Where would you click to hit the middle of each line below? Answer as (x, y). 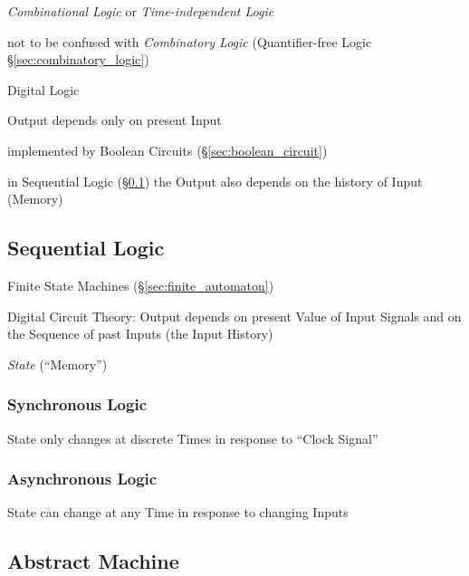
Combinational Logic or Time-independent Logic (141, 11)
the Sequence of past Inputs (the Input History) (140, 334)
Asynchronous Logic (82, 479)
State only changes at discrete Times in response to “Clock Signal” (193, 438)
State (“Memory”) (57, 364)
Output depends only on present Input (115, 120)
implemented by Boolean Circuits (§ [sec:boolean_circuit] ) (167, 150)
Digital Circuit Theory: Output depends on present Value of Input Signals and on (234, 316)
